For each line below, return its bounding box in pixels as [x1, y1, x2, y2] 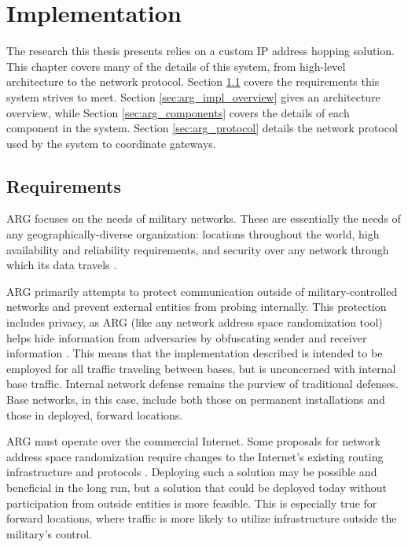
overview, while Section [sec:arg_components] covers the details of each [6, 104, 350, 120]
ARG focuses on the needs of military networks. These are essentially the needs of [6, 210, 401, 227]
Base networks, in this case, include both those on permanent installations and [6, 391, 385, 408]
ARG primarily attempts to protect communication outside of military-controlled [6, 283, 398, 299]
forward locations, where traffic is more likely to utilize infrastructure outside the [6, 510, 397, 527]
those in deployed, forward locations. [6, 406, 183, 423]
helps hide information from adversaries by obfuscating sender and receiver [6, 329, 367, 346]
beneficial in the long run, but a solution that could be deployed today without [6, 479, 387, 495]
